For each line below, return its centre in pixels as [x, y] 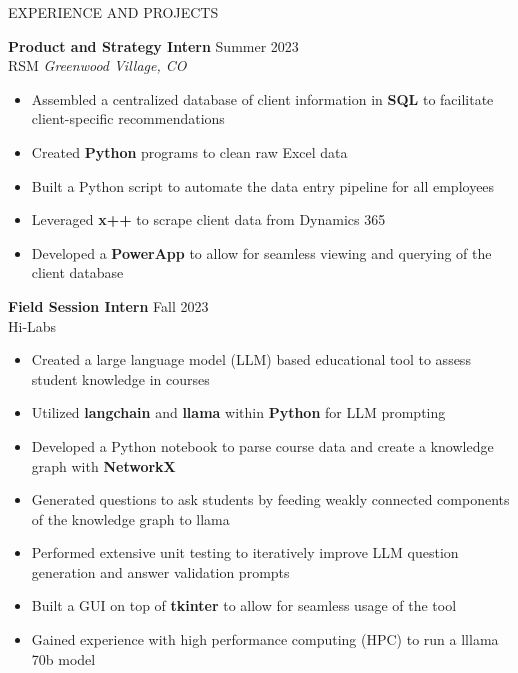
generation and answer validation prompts [160, 571]
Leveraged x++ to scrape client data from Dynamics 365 [208, 219]
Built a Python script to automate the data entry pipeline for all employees [263, 185]
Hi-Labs [32, 325]
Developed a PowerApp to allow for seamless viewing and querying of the [261, 252]
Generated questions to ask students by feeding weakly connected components [270, 499]
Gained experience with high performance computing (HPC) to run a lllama [265, 639]
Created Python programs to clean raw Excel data [189, 151]
